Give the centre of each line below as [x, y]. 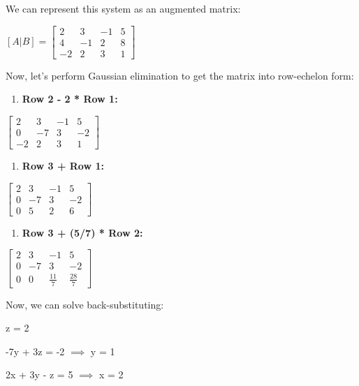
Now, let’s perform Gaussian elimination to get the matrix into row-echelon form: [180, 75]
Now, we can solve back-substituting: [85, 304]
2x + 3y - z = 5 [39, 374]
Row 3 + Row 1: [63, 165]
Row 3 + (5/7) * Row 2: [82, 232]
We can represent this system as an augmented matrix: [123, 8]
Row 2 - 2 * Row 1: [70, 99]
